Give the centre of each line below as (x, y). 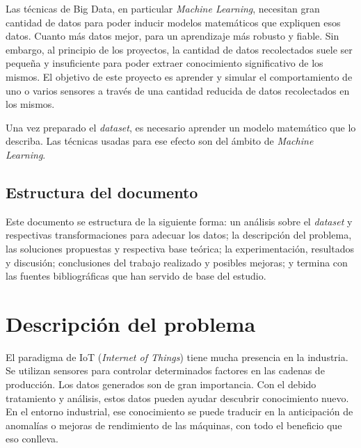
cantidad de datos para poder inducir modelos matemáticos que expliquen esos (173, 22)
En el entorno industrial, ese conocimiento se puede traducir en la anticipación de (179, 411)
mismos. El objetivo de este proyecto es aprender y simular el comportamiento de (179, 76)
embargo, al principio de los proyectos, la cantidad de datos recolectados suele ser (179, 49)
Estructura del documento (102, 192)
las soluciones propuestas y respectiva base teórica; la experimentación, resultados (180, 248)
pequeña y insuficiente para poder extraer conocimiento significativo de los (165, 63)
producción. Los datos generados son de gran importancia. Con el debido (161, 384)
